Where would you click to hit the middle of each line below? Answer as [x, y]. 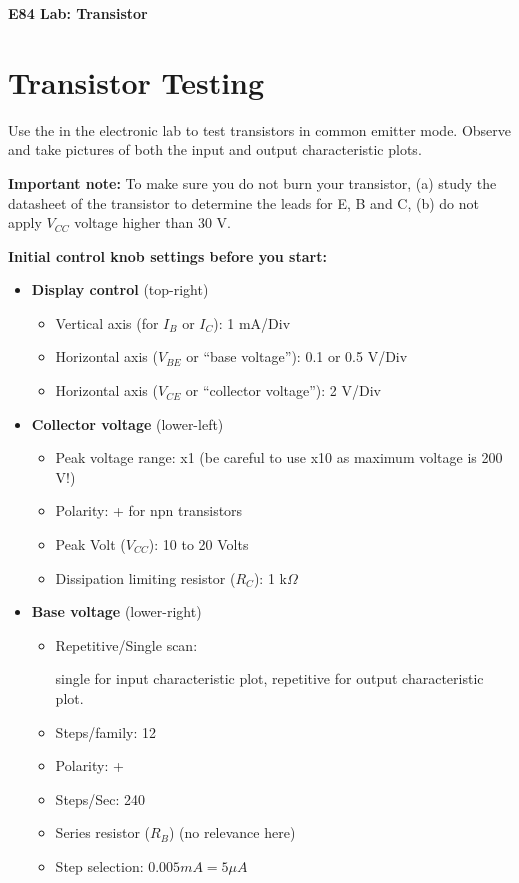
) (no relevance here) [232, 832]
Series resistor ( [103, 832]
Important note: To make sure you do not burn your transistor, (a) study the [252, 182]
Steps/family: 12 [106, 731]
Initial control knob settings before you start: [167, 255]
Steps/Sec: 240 [100, 798]
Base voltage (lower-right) [116, 611]
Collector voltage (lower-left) [127, 423]
